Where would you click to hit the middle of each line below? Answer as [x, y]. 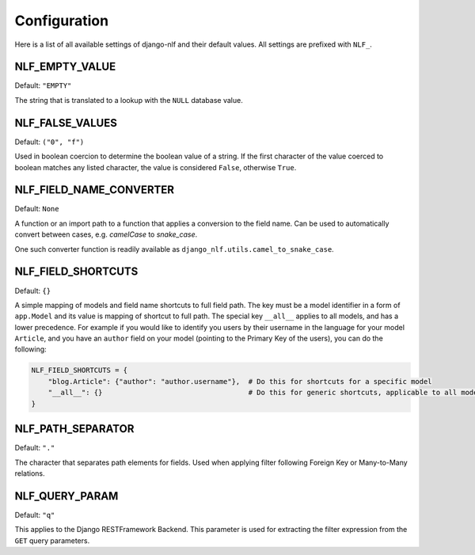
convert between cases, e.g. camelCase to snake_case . [106, 234]
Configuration [62, 21]
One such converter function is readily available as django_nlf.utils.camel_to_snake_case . [174, 249]
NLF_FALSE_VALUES [66, 123]
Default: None [37, 209]
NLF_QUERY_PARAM [66, 496]
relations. [30, 473]
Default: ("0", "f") [49, 142]
